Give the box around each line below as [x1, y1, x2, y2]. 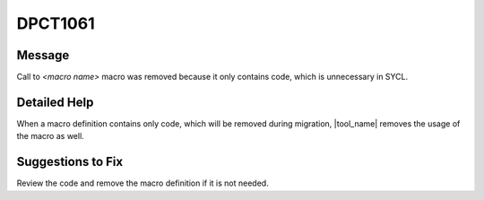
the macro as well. [16, 131, 84, 142]
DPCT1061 [16, 13, 95, 33]
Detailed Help [16, 94, 94, 109]
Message [16, 48, 70, 63]
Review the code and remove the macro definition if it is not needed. [16, 178, 269, 188]
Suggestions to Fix [16, 154, 124, 170]
